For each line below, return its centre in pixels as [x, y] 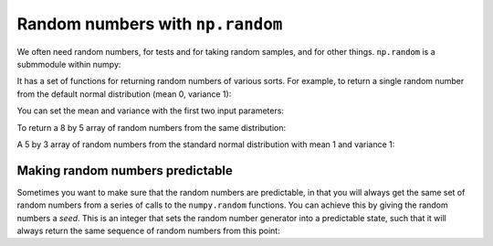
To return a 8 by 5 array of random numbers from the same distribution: [152, 127]
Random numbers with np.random [150, 24]
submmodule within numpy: [69, 64]
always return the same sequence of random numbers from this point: [148, 230]
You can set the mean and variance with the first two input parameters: [151, 111]
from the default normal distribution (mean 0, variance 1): [124, 94]
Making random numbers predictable [125, 171]
